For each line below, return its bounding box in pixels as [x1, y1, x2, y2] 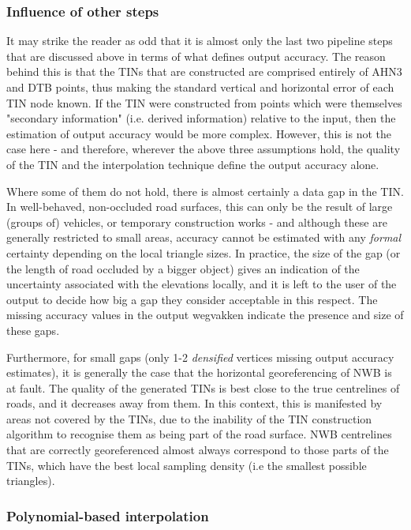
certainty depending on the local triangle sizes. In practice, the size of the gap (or [6, 244, 401, 261]
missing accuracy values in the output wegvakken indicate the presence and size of [6, 306, 404, 323]
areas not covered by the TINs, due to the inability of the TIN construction [6, 410, 372, 427]
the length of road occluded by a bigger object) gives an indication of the [6, 260, 360, 276]
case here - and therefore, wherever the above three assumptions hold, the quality [6, 141, 401, 157]
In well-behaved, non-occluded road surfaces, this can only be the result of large [6, 198, 393, 215]
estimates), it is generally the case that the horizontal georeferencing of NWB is [6, 364, 392, 381]
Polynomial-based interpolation [6, 506, 209, 525]
